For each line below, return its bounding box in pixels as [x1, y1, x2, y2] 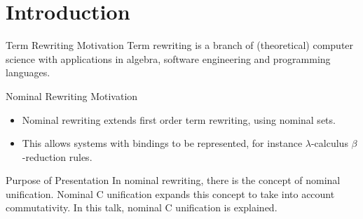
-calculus [310, 136, 348, 150]
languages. [6, 65, 50, 80]
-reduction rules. [22, 149, 93, 164]
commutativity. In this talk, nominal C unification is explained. [6, 200, 278, 215]
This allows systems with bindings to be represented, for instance [22, 136, 303, 150]
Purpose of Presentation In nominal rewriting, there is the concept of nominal [6, 173, 341, 188]
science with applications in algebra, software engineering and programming [6, 51, 331, 66]
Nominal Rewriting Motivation [6, 88, 138, 103]
